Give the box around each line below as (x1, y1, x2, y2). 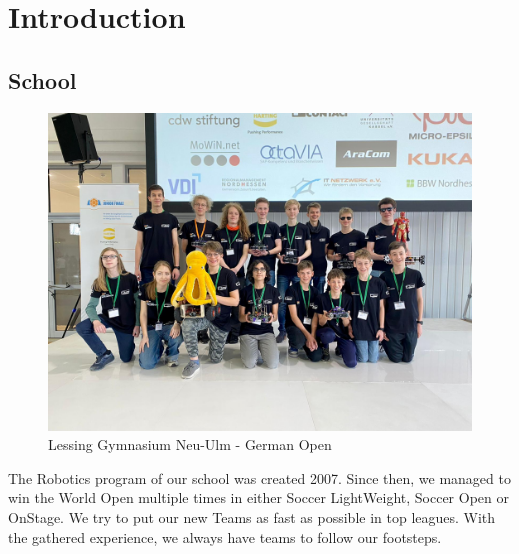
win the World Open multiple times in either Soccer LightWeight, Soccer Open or (8, 487, 509, 508)
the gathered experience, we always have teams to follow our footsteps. (8, 526, 442, 547)
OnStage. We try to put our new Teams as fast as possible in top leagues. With (8, 506, 496, 527)
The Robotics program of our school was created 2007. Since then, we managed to (8, 467, 511, 488)
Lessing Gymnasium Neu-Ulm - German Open (48, 434, 332, 455)
